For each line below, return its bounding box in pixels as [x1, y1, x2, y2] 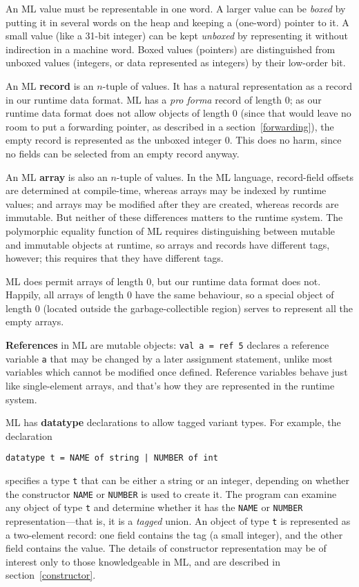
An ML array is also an [6, 169, 108, 184]
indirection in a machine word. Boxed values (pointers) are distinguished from [6, 41, 336, 56]
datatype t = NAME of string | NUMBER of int [6, 453, 218, 463]
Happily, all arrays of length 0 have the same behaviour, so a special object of [6, 287, 334, 302]
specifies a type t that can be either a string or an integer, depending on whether [6, 473, 349, 487]
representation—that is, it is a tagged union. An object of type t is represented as [6, 513, 351, 528]
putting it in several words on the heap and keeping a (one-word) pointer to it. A [6, 15, 349, 29]
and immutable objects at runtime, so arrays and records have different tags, [6, 237, 330, 251]
